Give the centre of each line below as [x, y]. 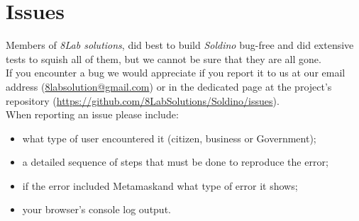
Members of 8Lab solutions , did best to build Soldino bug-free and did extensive [180, 45]
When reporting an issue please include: [92, 114]
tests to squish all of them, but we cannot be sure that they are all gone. [164, 58]
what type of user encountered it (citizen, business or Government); [169, 138]
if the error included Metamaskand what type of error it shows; [160, 185]
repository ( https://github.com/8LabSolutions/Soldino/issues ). [143, 100]
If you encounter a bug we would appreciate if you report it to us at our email [176, 73]
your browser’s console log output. [96, 209]
